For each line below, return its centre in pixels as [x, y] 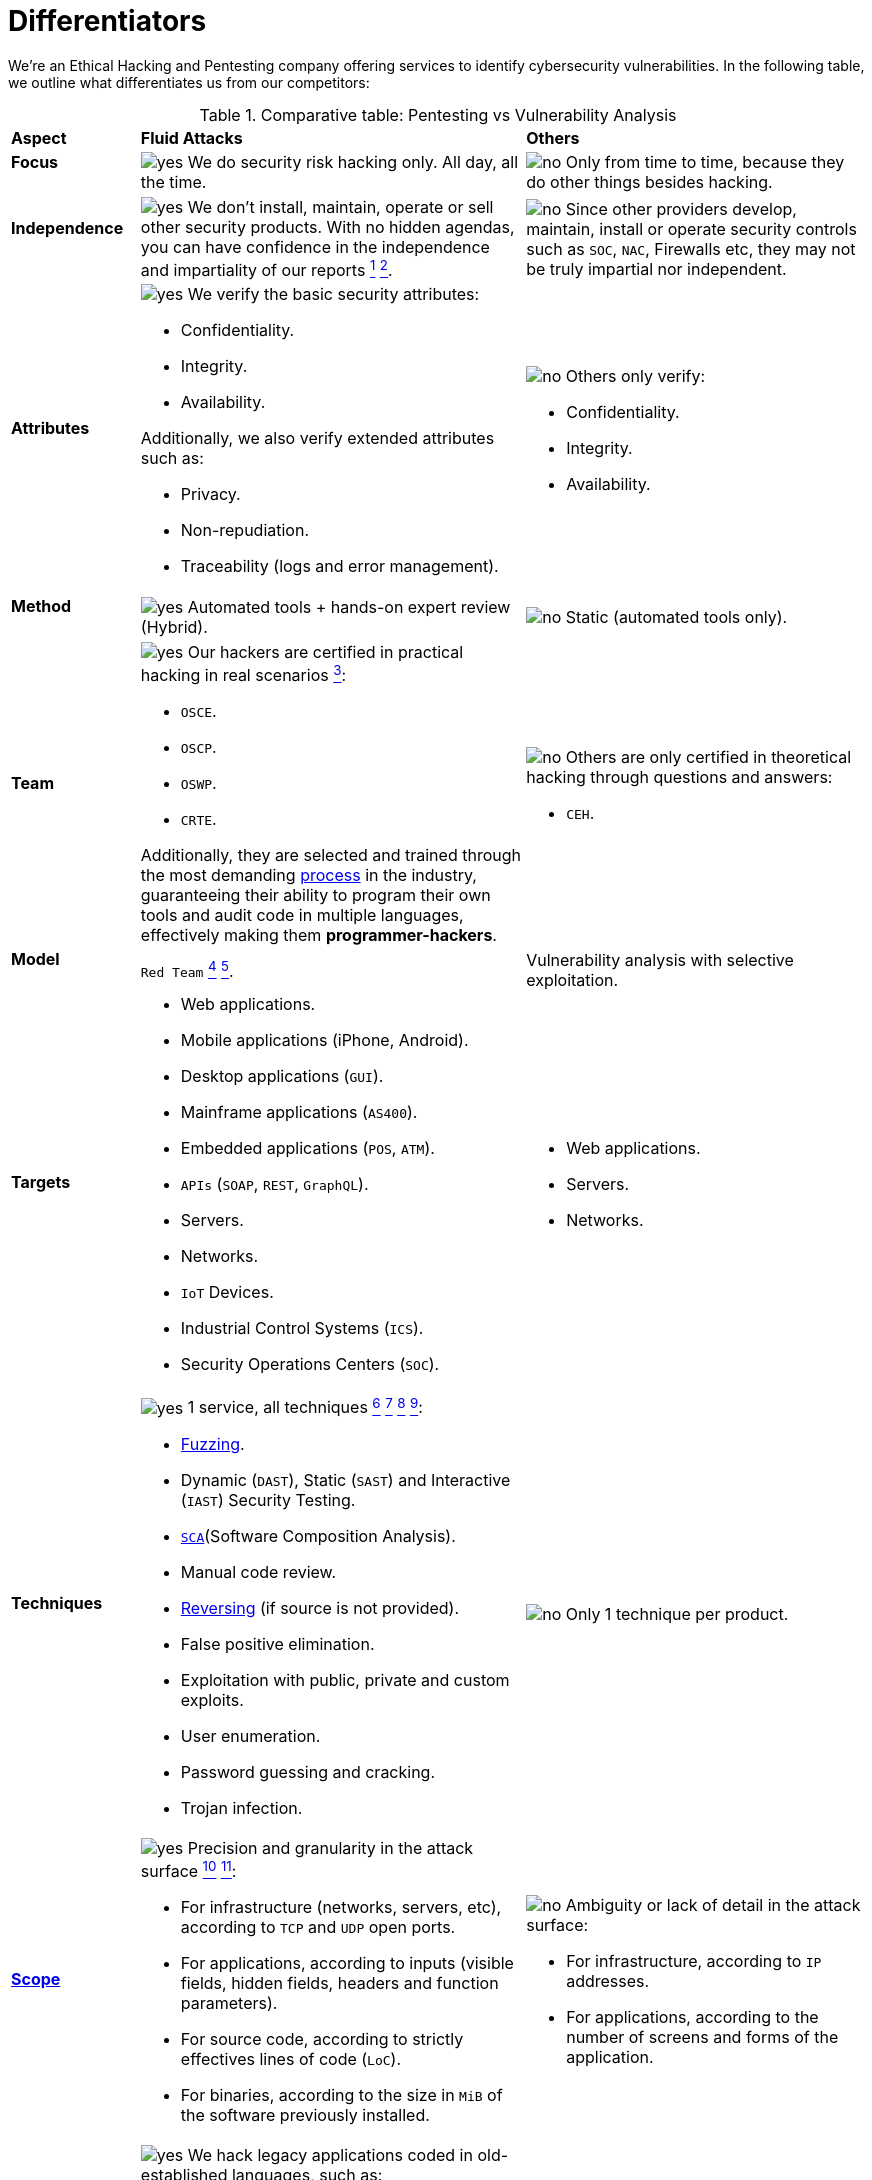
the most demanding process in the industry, [308, 874]
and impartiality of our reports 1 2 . [266, 269]
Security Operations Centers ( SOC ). [310, 1364]
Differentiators [107, 21]
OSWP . [198, 782]
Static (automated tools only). [676, 616]
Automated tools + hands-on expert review [349, 606]
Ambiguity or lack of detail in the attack [713, 1905]
